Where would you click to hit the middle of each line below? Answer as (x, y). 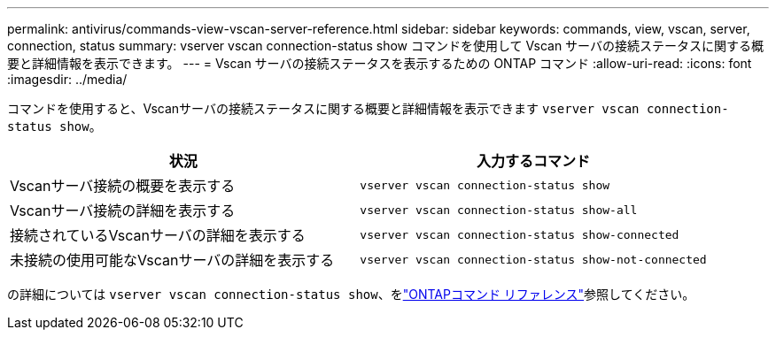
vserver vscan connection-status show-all (499, 210)
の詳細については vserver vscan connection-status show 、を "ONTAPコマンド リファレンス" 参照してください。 (351, 294)
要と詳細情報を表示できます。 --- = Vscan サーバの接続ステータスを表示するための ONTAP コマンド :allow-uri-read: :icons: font (380, 63)
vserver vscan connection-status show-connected (520, 234)
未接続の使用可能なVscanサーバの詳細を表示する (172, 260)
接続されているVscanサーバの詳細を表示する (158, 235)
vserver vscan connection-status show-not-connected (533, 259)
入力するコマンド (534, 161)
